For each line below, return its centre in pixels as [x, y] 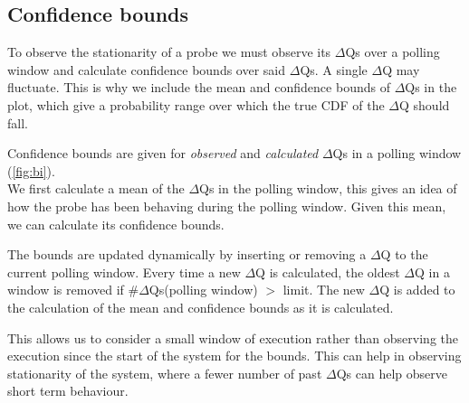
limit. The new [324, 290]
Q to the [404, 254]
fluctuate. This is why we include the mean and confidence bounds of [199, 87]
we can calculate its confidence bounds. [116, 224]
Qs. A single [334, 69]
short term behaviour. [68, 391]
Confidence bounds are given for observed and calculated [163, 153]
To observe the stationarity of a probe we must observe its [169, 52]
